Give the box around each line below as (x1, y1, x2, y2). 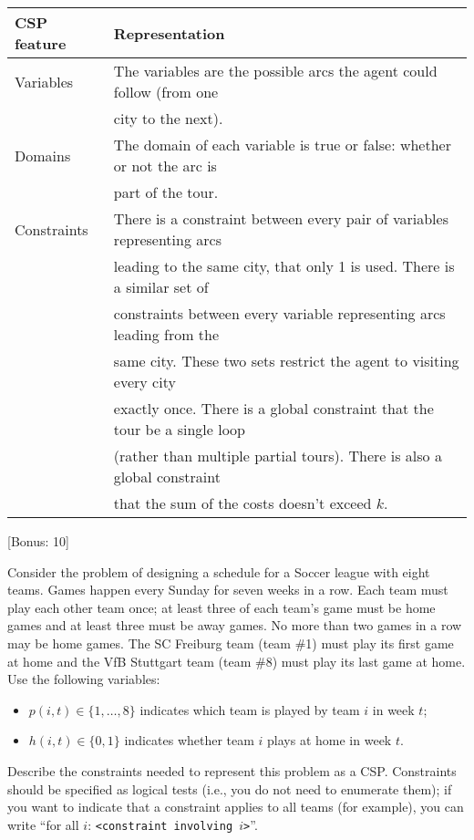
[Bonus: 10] (7, 532, 69, 550)
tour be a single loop (113, 419, 246, 440)
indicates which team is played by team (139, 700, 360, 719)
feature (15, 33, 67, 54)
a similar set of (113, 276, 209, 297)
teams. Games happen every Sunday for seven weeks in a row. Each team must (7, 580, 448, 599)
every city (113, 371, 176, 392)
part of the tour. (113, 181, 219, 202)
